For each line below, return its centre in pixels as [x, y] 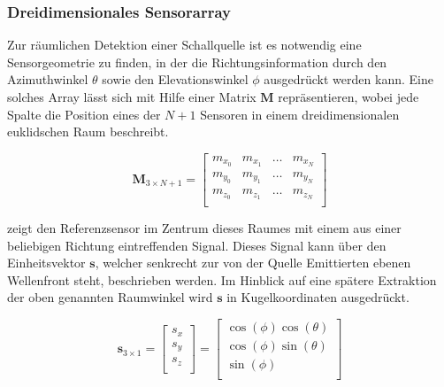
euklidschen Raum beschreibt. [88, 132]
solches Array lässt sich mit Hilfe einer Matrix [132, 97]
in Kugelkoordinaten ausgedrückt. [318, 297]
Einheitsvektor [46, 263]
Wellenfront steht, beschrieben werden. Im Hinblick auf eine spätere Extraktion [222, 279]
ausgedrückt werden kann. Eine [348, 79]
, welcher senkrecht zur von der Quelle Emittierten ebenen [253, 263]
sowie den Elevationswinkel [175, 79]
